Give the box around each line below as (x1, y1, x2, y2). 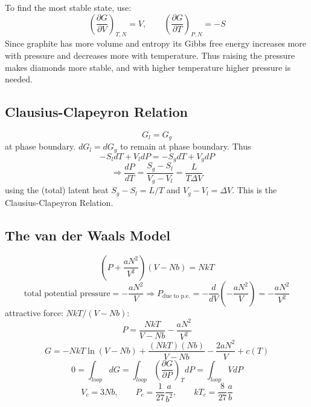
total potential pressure (24, 289, 111, 298)
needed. (5, 73, 33, 85)
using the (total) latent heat (5, 184, 109, 196)
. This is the (232, 184, 277, 196)
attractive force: (5, 306, 63, 319)
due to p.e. (162, 293, 190, 299)
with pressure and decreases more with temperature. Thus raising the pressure (5, 48, 295, 61)
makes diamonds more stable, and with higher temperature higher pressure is (5, 61, 291, 73)
